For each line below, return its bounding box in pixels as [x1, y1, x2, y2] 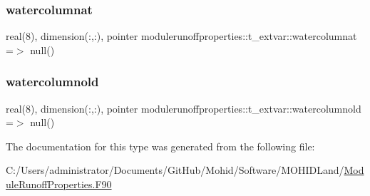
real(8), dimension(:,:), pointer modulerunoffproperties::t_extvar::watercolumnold [6, 100, 361, 115]
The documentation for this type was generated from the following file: [6, 138, 315, 153]
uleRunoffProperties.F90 [6, 177, 112, 191]
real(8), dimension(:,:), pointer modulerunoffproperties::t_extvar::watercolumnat [6, 29, 357, 43]
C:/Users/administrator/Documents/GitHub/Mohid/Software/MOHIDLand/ [6, 163, 344, 177]
